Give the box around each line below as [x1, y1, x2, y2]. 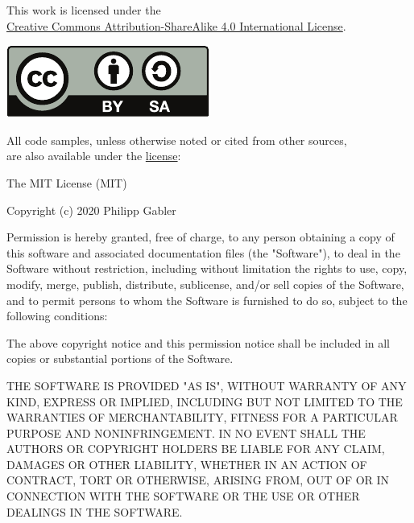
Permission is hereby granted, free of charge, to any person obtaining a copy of [6, 229, 395, 245]
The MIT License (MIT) [6, 174, 127, 191]
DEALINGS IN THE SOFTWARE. [6, 503, 183, 520]
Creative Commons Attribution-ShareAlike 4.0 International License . [6, 17, 346, 34]
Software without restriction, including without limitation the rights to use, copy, [6, 260, 408, 277]
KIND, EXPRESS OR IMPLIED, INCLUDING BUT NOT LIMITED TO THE [6, 393, 403, 410]
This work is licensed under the [6, 2, 161, 18]
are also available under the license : [6, 147, 181, 164]
